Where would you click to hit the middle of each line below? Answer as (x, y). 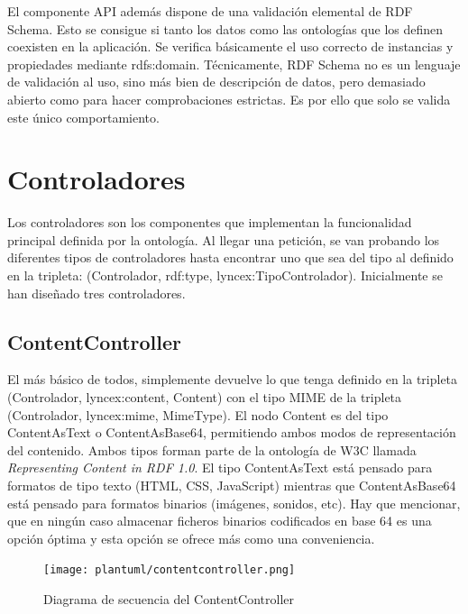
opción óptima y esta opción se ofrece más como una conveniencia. (191, 538)
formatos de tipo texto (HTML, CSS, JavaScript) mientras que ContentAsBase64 (232, 486)
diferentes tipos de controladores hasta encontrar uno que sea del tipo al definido (230, 257)
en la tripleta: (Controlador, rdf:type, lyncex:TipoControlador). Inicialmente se (225, 275)
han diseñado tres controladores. (96, 293)
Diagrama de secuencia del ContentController (169, 599)
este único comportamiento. (83, 117)
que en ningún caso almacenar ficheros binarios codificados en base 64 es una (220, 521)
